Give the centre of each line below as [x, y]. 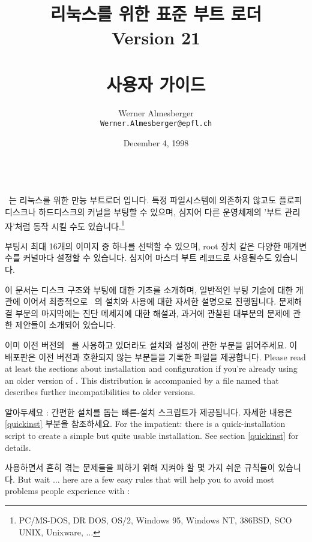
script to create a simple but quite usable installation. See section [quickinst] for [152, 436]
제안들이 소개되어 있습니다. [66, 325]
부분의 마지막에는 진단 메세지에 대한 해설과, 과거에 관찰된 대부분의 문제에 [153, 313]
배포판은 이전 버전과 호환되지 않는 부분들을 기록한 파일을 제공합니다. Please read [155, 356]
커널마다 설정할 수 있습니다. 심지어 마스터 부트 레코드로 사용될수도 [148, 258]
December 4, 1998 [156, 143]
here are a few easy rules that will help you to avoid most [168, 479]
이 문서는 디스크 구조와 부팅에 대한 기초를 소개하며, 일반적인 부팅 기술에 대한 [149, 289]
